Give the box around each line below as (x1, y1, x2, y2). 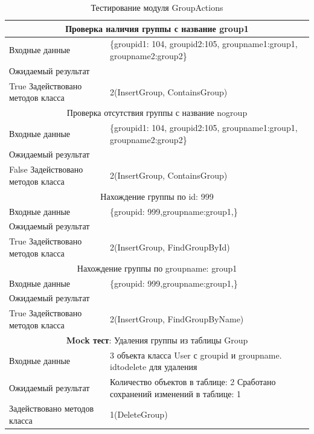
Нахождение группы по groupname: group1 (77, 261, 237, 274)
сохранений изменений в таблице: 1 (109, 387, 241, 400)
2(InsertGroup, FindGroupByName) (109, 313, 244, 325)
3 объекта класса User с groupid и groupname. (109, 348, 282, 361)
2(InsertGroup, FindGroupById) (109, 241, 230, 254)
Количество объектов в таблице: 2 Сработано (109, 375, 276, 388)
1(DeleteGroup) (109, 408, 168, 421)
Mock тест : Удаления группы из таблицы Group (66, 333, 248, 346)
